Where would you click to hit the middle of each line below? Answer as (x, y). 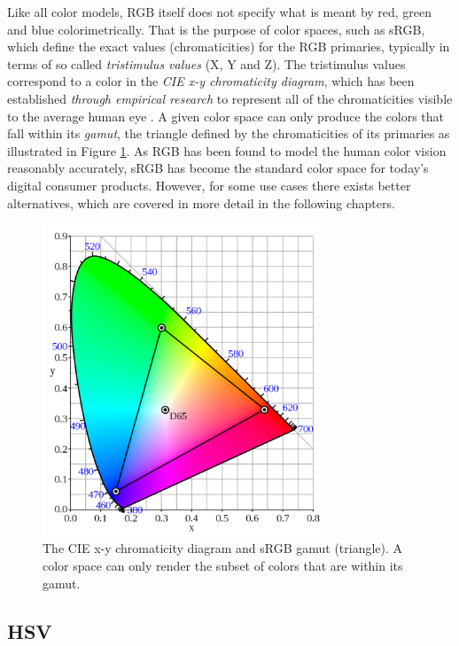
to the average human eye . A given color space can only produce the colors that (226, 116)
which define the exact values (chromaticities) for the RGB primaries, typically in (229, 47)
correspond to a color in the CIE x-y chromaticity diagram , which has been (211, 81)
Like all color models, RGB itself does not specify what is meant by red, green (220, 12)
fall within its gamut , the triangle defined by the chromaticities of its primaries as (229, 133)
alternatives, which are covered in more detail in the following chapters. (201, 202)
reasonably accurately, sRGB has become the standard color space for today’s (218, 168)
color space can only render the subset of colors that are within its (223, 565)
